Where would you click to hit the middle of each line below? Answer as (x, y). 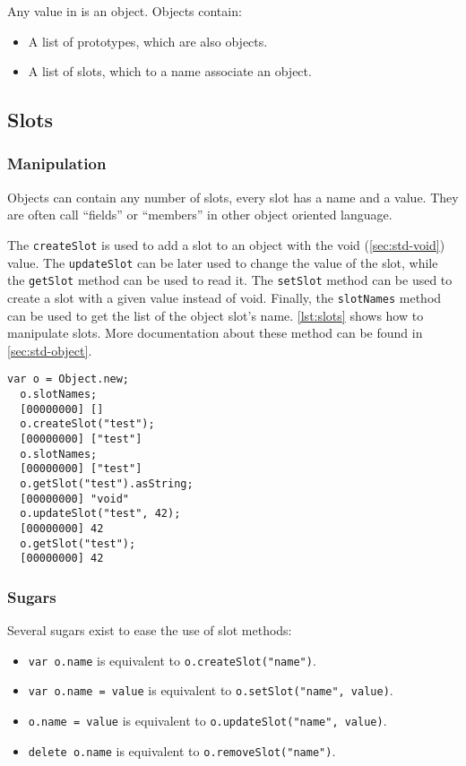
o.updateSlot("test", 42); (100, 514)
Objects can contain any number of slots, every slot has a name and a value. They (233, 197)
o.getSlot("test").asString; (107, 483)
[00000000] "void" (75, 499)
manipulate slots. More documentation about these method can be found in (215, 333)
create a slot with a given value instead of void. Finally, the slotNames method (224, 297)
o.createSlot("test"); (87, 424)
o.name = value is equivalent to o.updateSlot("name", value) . (207, 721)
